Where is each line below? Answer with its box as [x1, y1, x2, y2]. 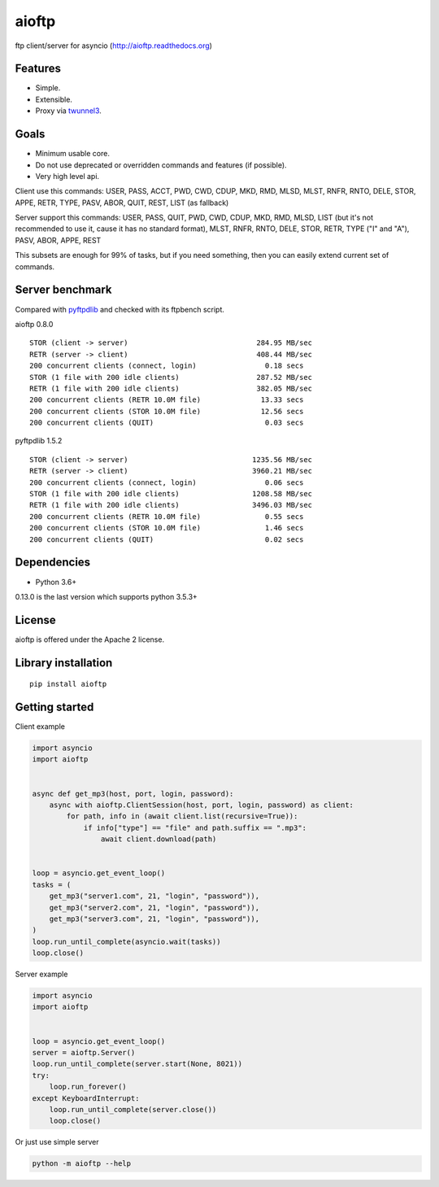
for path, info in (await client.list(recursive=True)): [66, 812, 298, 821]
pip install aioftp [29, 679, 107, 689]
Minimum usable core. [35, 149, 110, 159]
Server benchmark [15, 283, 113, 297]
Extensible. [35, 94, 73, 104]
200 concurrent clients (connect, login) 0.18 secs [29, 361, 304, 370]
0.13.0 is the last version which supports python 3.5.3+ [15, 591, 198, 601]
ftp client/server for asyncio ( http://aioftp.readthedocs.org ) [15, 41, 213, 50]
